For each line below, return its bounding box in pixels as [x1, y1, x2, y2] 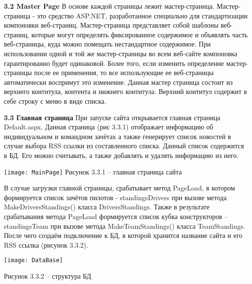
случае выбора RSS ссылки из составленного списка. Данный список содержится [4, 141, 244, 151]
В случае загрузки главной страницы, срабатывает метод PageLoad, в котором [4, 183, 235, 193]
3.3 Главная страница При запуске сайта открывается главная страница [4, 112, 220, 122]
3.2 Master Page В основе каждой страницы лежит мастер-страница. [4, 1, 215, 11]
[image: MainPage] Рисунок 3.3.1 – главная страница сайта [4, 166, 182, 176]
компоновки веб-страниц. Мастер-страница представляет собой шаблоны [4, 20, 219, 30]
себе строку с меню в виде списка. [4, 95, 107, 106]
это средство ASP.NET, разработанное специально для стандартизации [37, 10, 248, 20]
